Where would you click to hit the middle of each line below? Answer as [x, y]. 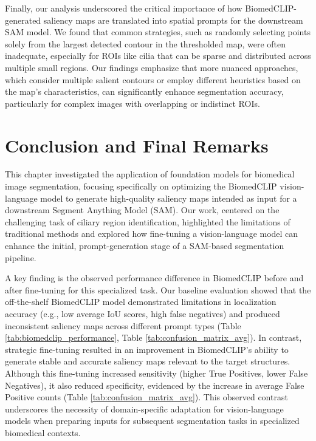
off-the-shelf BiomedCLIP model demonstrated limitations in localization [141, 302]
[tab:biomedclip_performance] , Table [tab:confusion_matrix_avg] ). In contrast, [153, 337]
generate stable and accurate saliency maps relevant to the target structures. [148, 361]
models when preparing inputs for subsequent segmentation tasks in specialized [152, 421]
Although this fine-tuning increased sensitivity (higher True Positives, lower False [156, 373]
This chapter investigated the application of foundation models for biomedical [150, 174]
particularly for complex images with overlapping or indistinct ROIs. [132, 103]
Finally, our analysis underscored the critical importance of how [124, 8]
